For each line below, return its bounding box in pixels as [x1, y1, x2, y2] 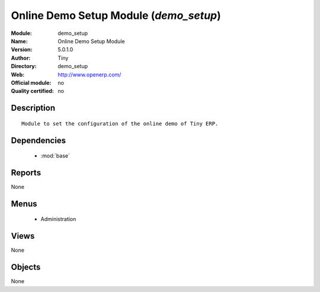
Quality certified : [11, 88, 55, 95]
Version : [11, 46, 33, 53]
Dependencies [11, 135, 66, 145]
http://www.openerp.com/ [57, 71, 121, 78]
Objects [11, 262, 41, 272]
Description [11, 103, 56, 113]
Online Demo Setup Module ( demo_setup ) [11, 9, 222, 22]
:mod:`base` [40, 152, 71, 159]
